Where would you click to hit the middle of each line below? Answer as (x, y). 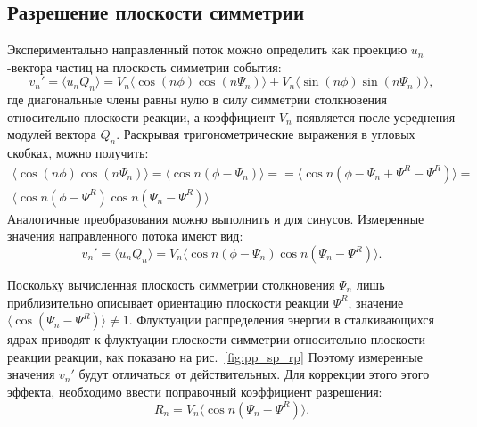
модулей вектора (52, 134)
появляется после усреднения (376, 116)
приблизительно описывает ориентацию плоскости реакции (169, 302)
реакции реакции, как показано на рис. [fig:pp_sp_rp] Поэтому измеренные (215, 356)
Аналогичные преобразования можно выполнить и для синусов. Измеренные (216, 218)
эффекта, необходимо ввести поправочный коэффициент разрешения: (195, 391)
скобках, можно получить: (78, 153)
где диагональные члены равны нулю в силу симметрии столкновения (197, 99)
